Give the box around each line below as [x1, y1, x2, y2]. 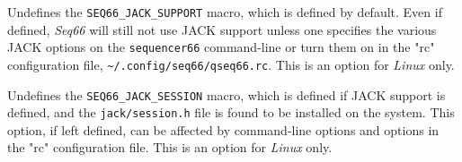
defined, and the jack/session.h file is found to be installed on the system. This [7, 103, 455, 122]
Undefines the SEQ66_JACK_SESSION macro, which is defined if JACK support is [7, 85, 446, 104]
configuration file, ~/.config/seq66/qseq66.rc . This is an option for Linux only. [7, 55, 455, 73]
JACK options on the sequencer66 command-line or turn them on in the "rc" [7, 38, 435, 56]
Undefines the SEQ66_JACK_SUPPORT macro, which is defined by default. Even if [7, 3, 442, 21]
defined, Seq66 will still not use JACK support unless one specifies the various [7, 20, 437, 38]
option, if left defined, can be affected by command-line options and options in [7, 120, 440, 139]
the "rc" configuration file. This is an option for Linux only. [7, 138, 333, 157]
